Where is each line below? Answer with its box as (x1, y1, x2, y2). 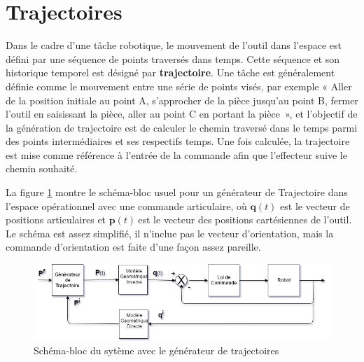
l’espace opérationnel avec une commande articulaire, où (6, 198, 247, 213)
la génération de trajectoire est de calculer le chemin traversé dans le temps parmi (6, 120, 358, 134)
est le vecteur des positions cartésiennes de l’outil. (138, 212, 352, 227)
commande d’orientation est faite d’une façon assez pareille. (6, 239, 261, 254)
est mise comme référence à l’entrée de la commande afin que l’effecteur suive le (6, 147, 347, 162)
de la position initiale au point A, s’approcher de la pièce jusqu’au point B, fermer (6, 92, 358, 107)
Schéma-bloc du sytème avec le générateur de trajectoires (34, 343, 279, 358)
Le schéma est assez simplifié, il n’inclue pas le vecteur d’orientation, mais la (6, 225, 334, 240)
